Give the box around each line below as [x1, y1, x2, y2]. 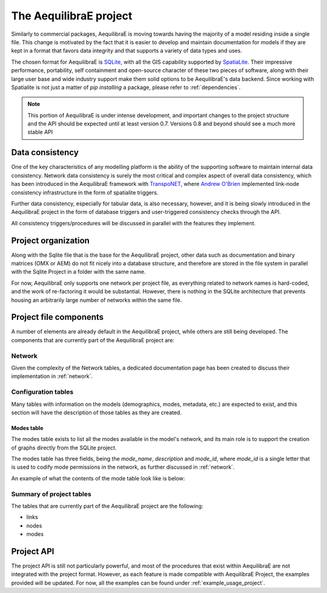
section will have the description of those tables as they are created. [11, 409, 182, 416]
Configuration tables [11, 388, 74, 396]
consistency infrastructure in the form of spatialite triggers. [11, 188, 159, 196]
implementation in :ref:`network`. [11, 373, 93, 380]
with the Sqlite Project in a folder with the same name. [11, 268, 146, 276]
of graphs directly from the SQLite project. [11, 444, 117, 451]
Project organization [11, 235, 90, 245]
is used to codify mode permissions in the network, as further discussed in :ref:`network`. [11, 463, 235, 471]
